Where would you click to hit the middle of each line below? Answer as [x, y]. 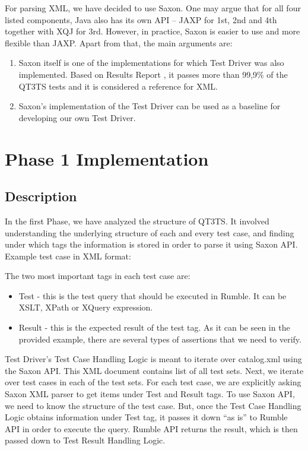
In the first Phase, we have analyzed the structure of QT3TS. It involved [137, 221]
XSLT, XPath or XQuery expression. [86, 307]
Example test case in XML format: [68, 256]
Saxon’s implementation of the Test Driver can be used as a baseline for [150, 106]
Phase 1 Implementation [107, 158]
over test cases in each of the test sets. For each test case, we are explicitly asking [153, 382]
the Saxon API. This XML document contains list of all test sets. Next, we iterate [154, 370]
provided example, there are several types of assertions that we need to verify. [160, 339]
